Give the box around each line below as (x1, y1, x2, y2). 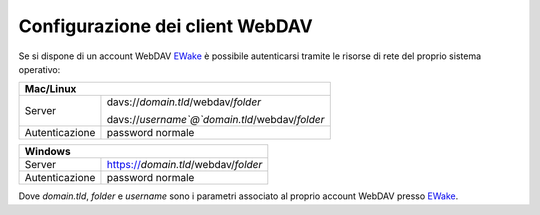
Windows (24, 145, 71, 159)
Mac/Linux (24, 82, 77, 96)
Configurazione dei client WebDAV (18, 15, 314, 37)
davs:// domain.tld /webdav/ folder (106, 95, 262, 109)
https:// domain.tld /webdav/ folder (106, 158, 263, 172)
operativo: (18, 63, 61, 75)
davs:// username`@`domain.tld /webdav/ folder (106, 113, 325, 127)
